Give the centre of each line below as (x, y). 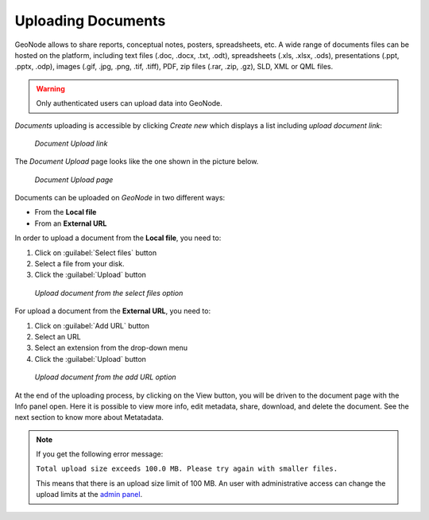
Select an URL (58, 336)
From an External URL (71, 223)
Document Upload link (71, 143)
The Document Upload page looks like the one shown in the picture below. (137, 161)
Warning (50, 88)
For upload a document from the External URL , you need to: (112, 311)
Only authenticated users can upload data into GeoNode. (129, 103)
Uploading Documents (90, 21)
